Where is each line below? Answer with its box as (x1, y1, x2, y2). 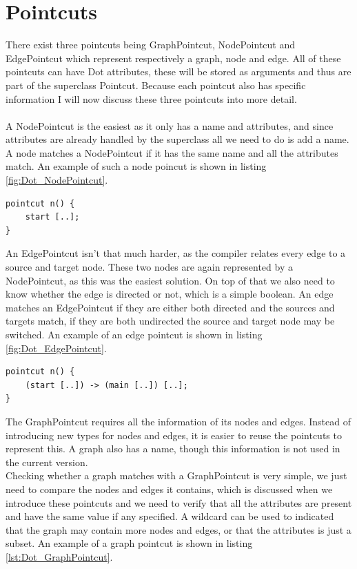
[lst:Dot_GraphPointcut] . (6, 549, 113, 563)
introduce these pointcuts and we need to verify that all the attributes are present (6, 495, 352, 510)
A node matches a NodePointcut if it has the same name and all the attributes (6, 145, 338, 160)
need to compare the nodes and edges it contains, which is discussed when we (6, 481, 333, 496)
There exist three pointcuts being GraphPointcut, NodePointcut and (6, 37, 296, 52)
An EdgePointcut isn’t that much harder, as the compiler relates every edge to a (6, 246, 346, 260)
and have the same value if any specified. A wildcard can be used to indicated (6, 509, 334, 523)
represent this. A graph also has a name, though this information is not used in (6, 441, 340, 456)
